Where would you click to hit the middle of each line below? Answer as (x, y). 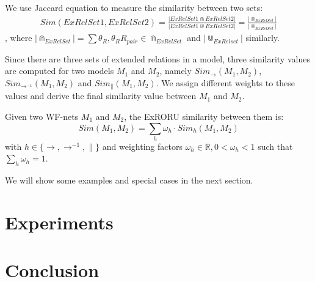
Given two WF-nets (42, 116)
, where (19, 38)
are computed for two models (60, 71)
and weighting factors (142, 146)
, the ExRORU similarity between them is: (204, 116)
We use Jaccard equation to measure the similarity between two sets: (134, 7)
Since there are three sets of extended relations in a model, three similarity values (157, 58)
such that (275, 146)
